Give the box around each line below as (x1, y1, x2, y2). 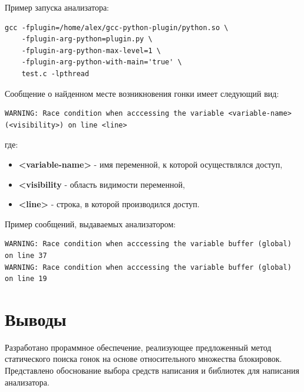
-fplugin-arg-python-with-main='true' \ (21, 58, 182, 67)
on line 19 (5, 275, 47, 283)
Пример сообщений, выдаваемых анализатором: (5, 217, 176, 230)
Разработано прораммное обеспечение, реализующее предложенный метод (5, 341, 272, 353)
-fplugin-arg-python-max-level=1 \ (21, 46, 161, 55)
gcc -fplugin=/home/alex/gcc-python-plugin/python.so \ (5, 23, 229, 32)
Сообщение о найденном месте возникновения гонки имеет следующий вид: (5, 87, 279, 99)
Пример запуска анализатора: (5, 1, 110, 13)
